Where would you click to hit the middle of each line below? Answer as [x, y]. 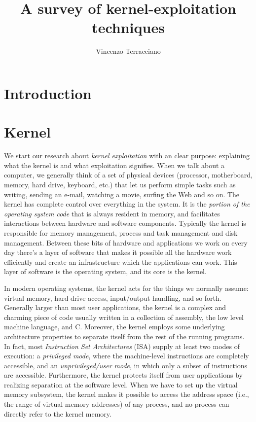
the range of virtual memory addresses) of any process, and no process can [117, 404]
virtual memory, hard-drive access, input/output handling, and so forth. [113, 298]
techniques [128, 27]
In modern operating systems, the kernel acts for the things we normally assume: [126, 288]
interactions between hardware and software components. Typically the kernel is [125, 223]
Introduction [48, 93]
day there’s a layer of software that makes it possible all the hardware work [118, 252]
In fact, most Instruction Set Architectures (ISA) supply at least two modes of [122, 346]
